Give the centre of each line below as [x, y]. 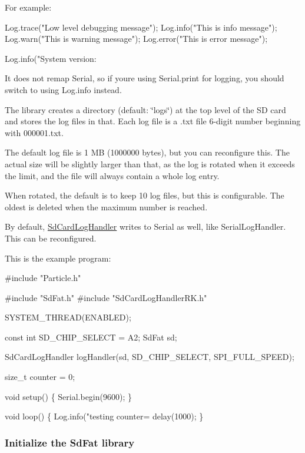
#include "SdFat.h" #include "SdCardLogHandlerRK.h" [106, 297]
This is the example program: [58, 258]
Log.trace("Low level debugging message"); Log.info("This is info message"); [141, 27]
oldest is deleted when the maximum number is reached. [106, 206]
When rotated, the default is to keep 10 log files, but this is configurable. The [145, 195]
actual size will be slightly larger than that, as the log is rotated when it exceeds [150, 163]
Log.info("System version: [51, 58]
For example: [28, 7]
